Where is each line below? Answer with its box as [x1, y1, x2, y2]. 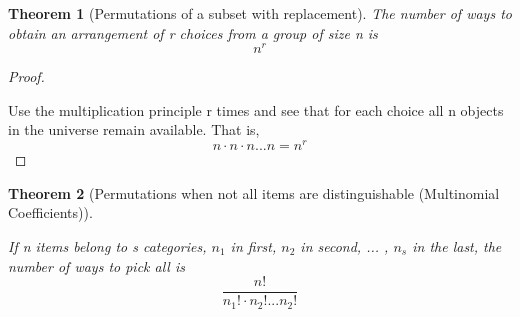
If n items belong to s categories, [8, 235, 207, 256]
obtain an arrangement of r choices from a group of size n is [8, 22, 378, 43]
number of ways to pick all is [8, 255, 185, 276]
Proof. [8, 66, 45, 87]
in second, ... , [300, 235, 389, 256]
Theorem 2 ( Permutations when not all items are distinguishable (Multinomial [8, 182, 500, 203]
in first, [230, 235, 277, 256]
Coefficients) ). [8, 202, 93, 223]
